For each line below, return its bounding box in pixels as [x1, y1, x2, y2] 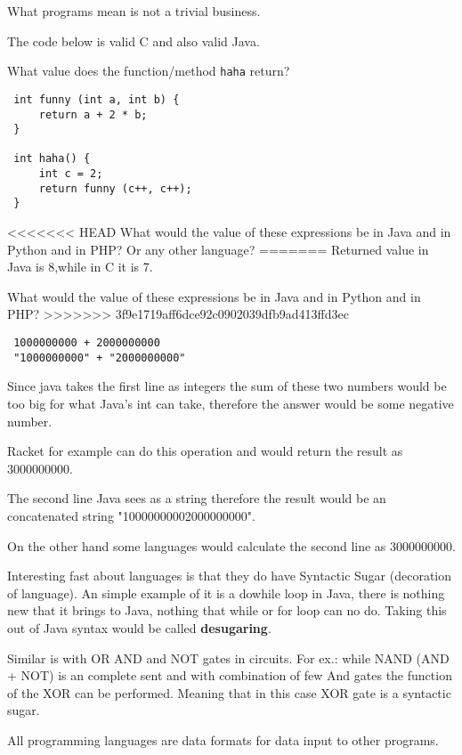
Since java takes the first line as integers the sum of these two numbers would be [7, 377, 447, 395]
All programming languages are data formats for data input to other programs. [7, 730, 439, 749]
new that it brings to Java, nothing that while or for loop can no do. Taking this [7, 601, 447, 620]
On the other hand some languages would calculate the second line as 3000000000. [7, 536, 456, 555]
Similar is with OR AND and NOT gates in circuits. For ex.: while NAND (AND [7, 648, 450, 667]
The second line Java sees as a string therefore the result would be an [7, 489, 386, 507]
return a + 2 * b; [38, 108, 148, 121]
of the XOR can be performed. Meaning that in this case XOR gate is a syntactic [7, 683, 451, 702]
